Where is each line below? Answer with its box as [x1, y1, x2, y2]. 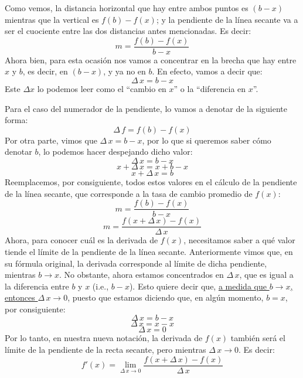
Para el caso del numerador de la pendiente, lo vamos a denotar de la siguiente [5, 102, 287, 114]
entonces [5, 291, 35, 304]
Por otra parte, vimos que [5, 134, 97, 146]
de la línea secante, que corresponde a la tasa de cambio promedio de [5, 187, 253, 199]
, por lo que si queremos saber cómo [142, 134, 271, 146]
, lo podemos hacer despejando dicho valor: [38, 145, 193, 158]
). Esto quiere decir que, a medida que [129, 280, 267, 292]
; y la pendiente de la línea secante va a [156, 13, 298, 25]
